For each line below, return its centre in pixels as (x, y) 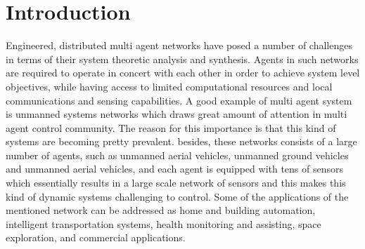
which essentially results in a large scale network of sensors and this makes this (176, 183)
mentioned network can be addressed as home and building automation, (161, 210)
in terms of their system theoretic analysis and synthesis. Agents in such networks (182, 59)
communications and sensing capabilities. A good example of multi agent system (179, 100)
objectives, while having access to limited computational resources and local (169, 86)
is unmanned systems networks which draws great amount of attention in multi (177, 114)
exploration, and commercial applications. (96, 237)
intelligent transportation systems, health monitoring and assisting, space (164, 223)
